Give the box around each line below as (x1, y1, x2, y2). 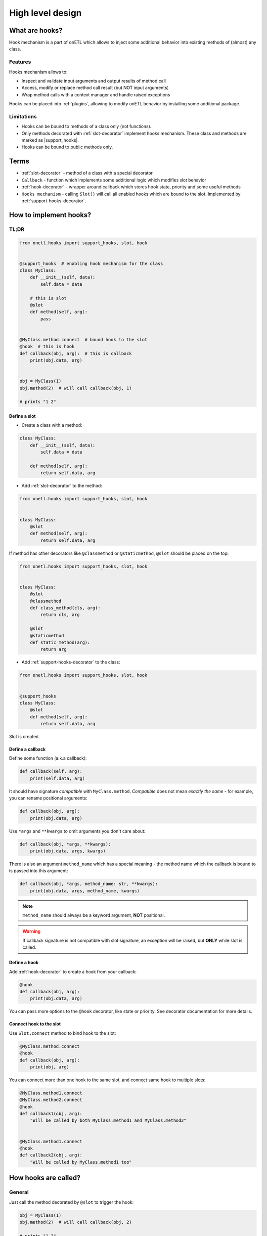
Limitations (9, 113, 37, 120)
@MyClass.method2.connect (19, 1097, 83, 1103)
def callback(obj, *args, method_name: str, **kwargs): (19, 881, 158, 887)
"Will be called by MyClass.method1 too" (30, 1159, 132, 1165)
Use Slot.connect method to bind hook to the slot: (9, 1030, 116, 1036)
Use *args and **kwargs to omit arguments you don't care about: (9, 828, 146, 834)
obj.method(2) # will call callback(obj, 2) (19, 1219, 132, 1225)
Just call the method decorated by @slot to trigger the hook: (9, 1199, 134, 1205)
